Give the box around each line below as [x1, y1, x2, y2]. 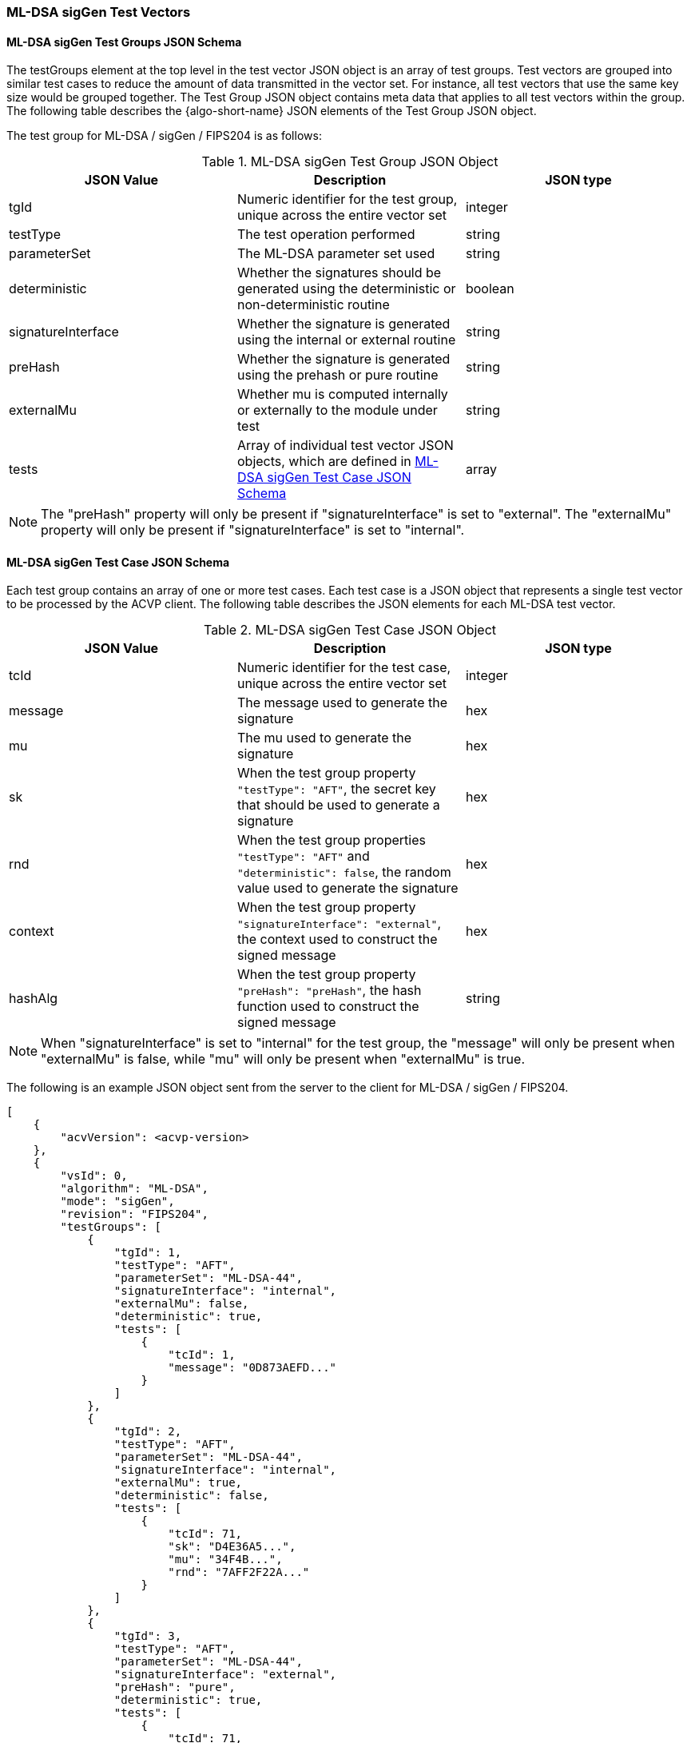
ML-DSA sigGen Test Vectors [6, 4, 191, 20]
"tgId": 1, [113, 1246, 182, 1259]
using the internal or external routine [236, 332, 456, 348]
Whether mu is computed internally [236, 386, 448, 403]
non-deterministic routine [236, 296, 390, 313]
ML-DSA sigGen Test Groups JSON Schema [6, 34, 242, 49]
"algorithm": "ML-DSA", [60, 1182, 208, 1196]
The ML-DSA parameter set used [236, 245, 435, 262]
